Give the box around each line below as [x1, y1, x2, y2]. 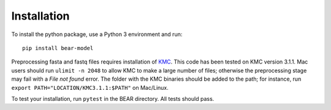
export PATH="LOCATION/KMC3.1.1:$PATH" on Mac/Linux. [11, 84, 169, 91]
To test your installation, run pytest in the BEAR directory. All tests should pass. [11, 95, 215, 102]
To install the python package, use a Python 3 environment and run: [11, 31, 183, 38]
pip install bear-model [22, 45, 94, 51]
